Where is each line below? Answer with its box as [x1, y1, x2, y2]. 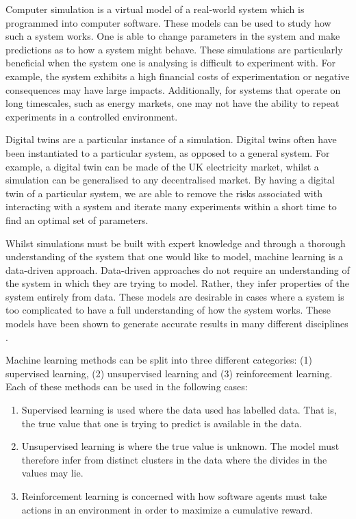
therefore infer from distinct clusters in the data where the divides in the [21, 452, 327, 466]
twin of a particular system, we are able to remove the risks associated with [5, 186, 322, 200]
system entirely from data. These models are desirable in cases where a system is [5, 289, 344, 303]
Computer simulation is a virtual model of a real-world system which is [5, 2, 305, 16]
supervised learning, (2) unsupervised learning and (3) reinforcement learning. [5, 366, 333, 380]
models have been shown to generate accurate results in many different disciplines [5, 316, 348, 331]
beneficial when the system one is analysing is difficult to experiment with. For [5, 55, 336, 70]
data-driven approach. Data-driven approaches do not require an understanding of [5, 262, 350, 277]
